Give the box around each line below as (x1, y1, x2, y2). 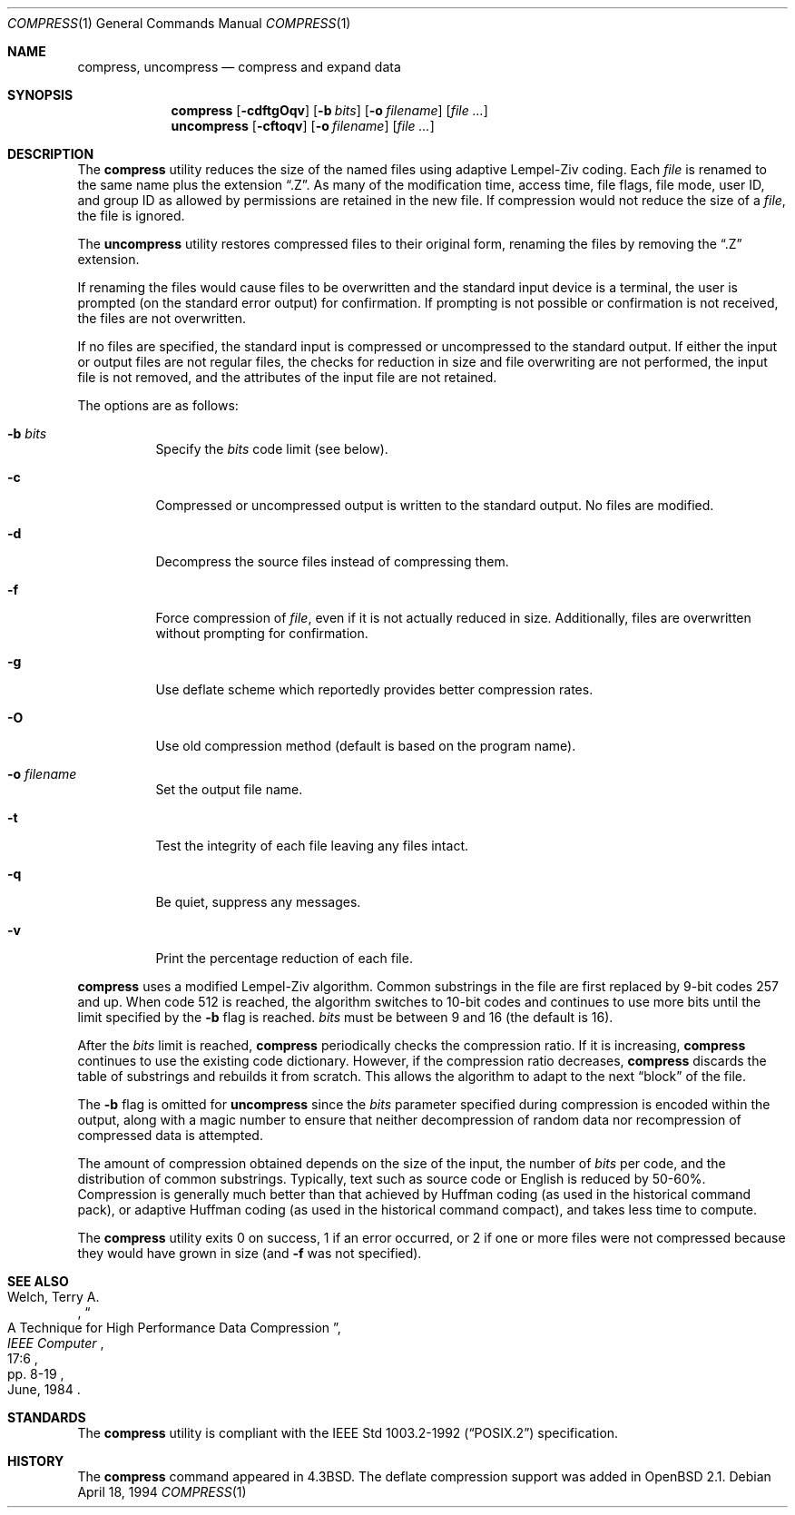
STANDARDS (7, 1410, 86, 1425)
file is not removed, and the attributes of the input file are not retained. (77, 369, 497, 385)
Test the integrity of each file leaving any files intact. (155, 838, 468, 853)
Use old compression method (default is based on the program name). (155, 738, 576, 753)
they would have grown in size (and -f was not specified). (77, 1245, 422, 1261)
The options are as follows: (77, 398, 239, 413)
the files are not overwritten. (77, 310, 246, 326)
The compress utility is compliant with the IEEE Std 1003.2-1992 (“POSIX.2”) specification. (77, 1425, 619, 1441)
